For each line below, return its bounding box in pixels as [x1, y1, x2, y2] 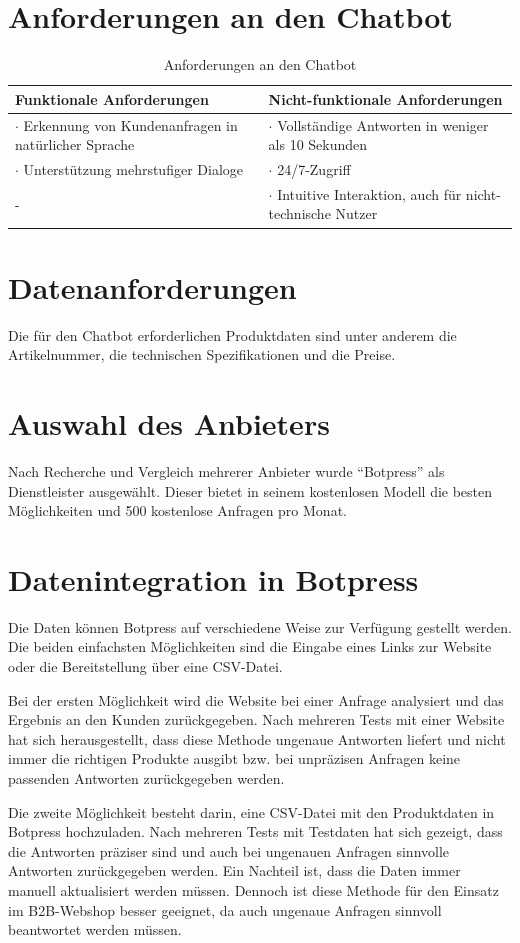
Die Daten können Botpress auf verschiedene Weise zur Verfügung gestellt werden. [8, 616, 512, 637]
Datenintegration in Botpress [8, 558, 419, 599]
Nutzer [335, 203, 378, 224]
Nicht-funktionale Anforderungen [268, 88, 503, 109]
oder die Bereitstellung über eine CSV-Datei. [8, 656, 283, 677]
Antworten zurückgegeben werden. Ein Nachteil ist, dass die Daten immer [8, 860, 461, 881]
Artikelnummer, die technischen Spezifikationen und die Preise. [8, 344, 396, 365]
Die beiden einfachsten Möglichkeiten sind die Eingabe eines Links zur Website [8, 636, 492, 657]
